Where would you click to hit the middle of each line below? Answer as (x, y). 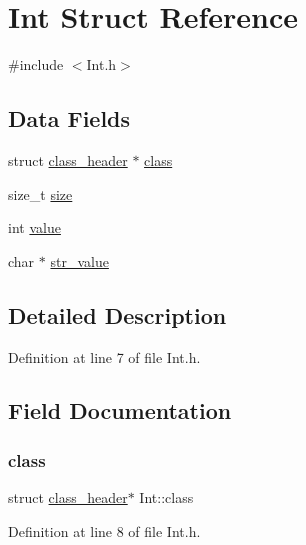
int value (34, 227)
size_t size (40, 193)
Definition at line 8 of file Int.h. (104, 530)
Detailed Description (117, 314)
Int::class (166, 497)
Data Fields (69, 118)
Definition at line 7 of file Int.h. (104, 356)
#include (36, 64)
